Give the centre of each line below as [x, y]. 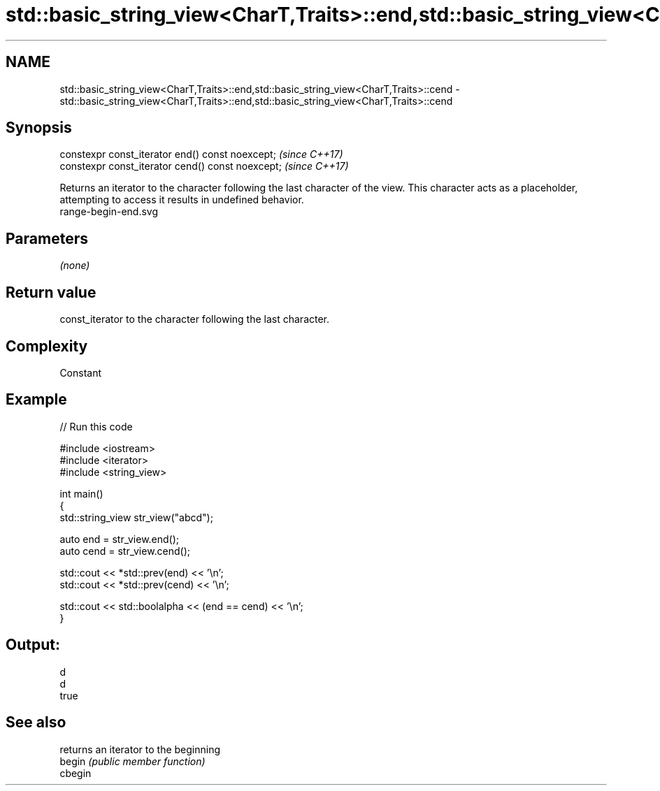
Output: [33, 645]
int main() [81, 493]
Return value [51, 292]
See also [36, 723]
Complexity [47, 346]
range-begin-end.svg [109, 212]
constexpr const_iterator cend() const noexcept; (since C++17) [204, 166]
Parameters [47, 238]
